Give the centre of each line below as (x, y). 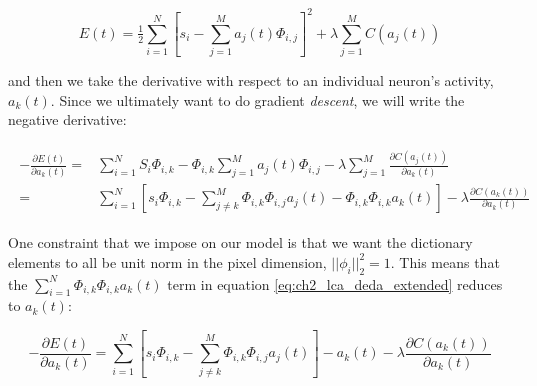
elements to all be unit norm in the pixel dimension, (167, 261)
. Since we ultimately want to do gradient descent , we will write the (257, 99)
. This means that (445, 261)
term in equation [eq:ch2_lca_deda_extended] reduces (335, 283)
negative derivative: (67, 119)
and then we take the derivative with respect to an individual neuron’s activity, (251, 80)
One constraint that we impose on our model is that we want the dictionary (240, 242)
